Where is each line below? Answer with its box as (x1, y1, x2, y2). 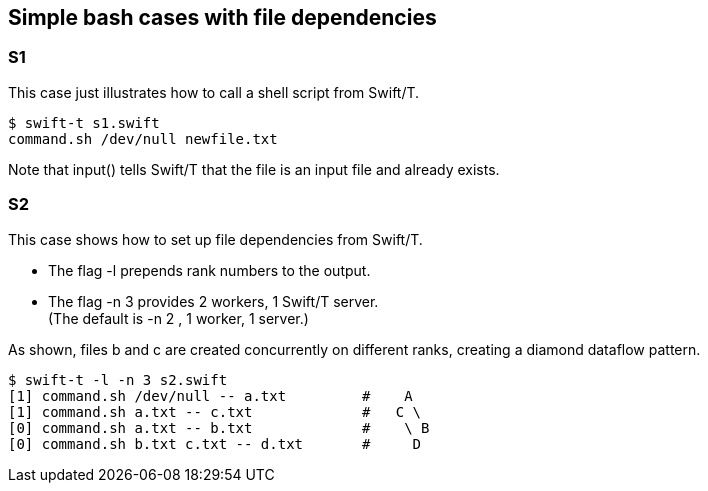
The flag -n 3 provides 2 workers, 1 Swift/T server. (48, 292, 379, 310)
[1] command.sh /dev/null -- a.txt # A (8, 387, 413, 404)
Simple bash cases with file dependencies (8, 5, 437, 30)
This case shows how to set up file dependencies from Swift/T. (8, 230, 423, 248)
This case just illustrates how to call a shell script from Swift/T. (8, 83, 420, 101)
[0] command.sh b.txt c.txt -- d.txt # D (8, 435, 422, 452)
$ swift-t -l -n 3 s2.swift (8, 371, 228, 388)
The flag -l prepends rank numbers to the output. (48, 261, 371, 279)
